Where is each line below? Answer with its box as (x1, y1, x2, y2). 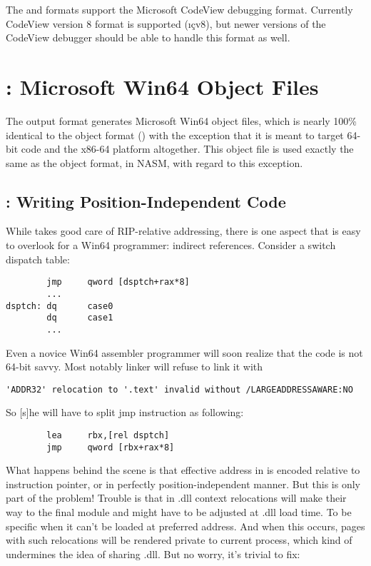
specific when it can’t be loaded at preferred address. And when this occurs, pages (6, 518, 365, 533)
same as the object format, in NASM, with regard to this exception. (6, 155, 303, 170)
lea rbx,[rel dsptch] (46, 430, 170, 440)
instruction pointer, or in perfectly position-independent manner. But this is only (6, 476, 360, 491)
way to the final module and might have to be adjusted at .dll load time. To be (6, 505, 352, 520)
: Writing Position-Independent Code (6, 190, 286, 212)
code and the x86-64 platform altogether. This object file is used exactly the (21, 141, 354, 156)
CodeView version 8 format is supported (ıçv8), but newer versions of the (6, 16, 326, 31)
